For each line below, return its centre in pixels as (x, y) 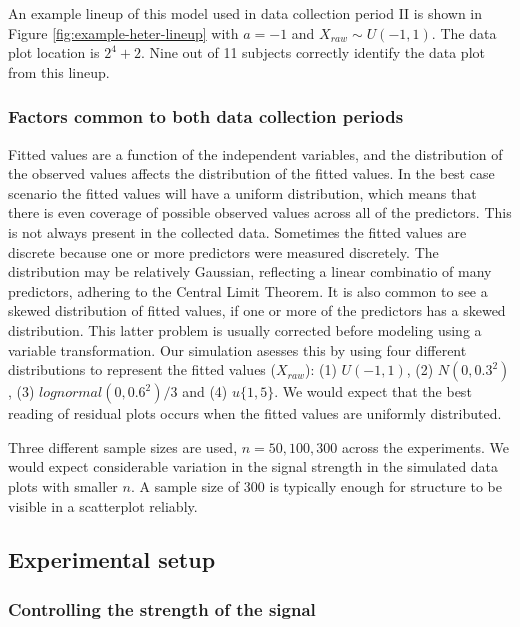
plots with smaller (63, 485)
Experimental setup (112, 559)
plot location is (54, 52)
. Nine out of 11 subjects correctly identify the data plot (312, 52)
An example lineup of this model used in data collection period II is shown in (245, 13)
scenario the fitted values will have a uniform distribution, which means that (242, 192)
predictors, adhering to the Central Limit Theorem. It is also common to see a (248, 290)
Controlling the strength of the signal (162, 608)
